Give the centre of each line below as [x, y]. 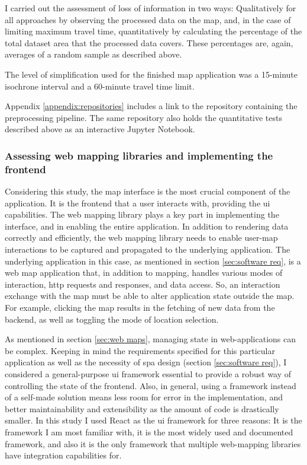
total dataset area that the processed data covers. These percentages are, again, [149, 42]
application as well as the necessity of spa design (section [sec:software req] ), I [146, 362]
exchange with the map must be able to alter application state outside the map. [150, 296]
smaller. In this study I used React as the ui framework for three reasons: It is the [153, 420]
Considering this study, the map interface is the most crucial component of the [148, 191]
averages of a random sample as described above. [93, 54]
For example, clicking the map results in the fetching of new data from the [140, 308]
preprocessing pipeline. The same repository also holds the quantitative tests [143, 117]
